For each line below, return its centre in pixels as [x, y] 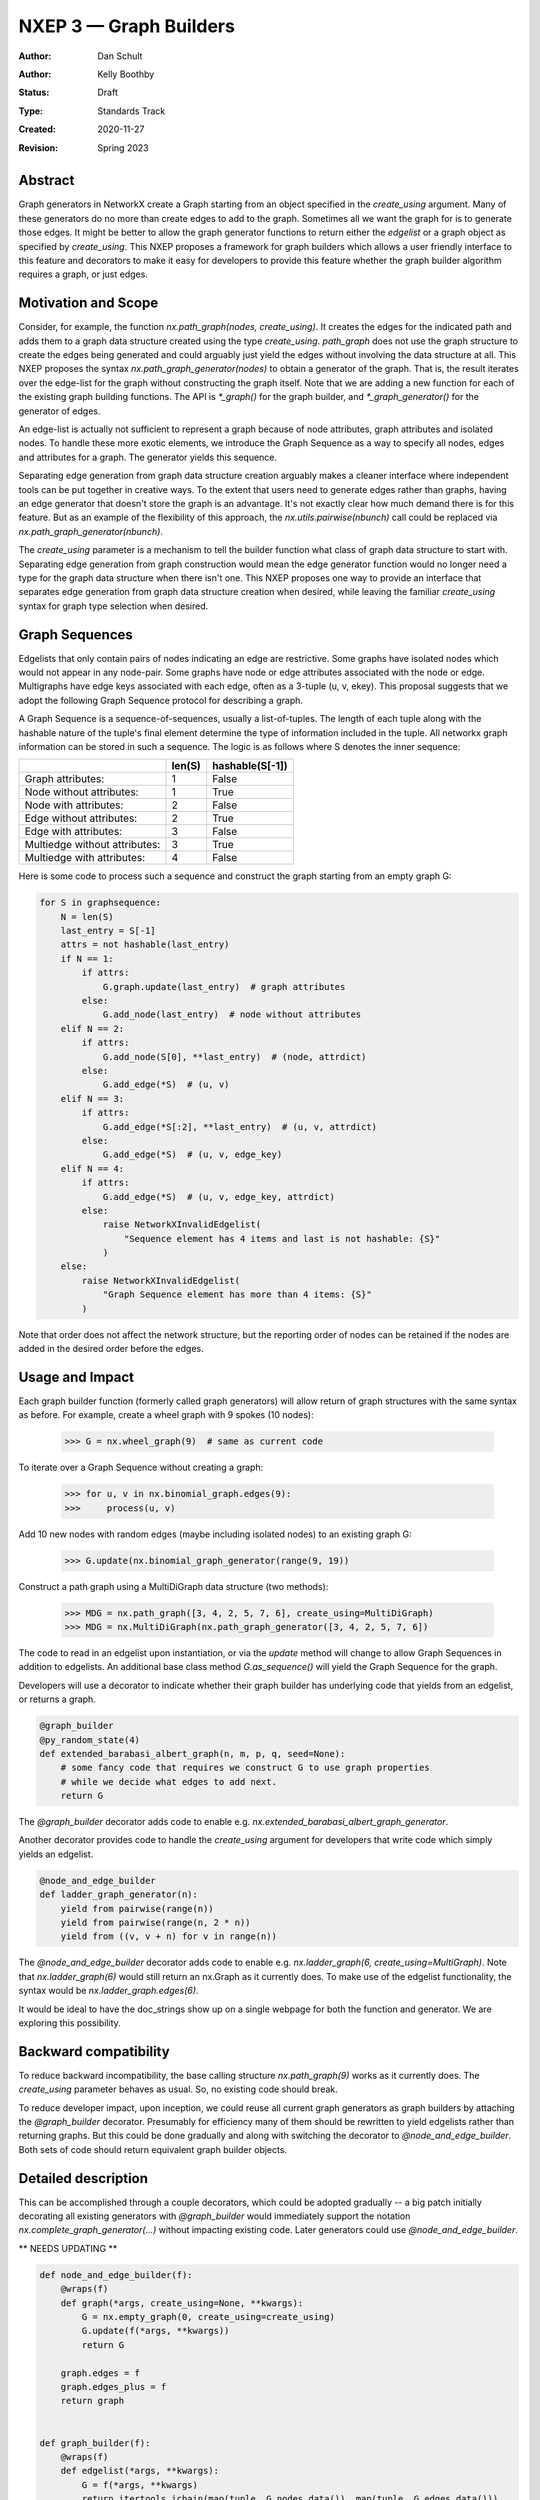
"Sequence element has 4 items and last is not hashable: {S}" [282, 1238]
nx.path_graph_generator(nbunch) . [91, 531]
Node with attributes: [74, 805]
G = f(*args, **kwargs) [140, 2484]
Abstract [46, 180]
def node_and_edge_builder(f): [116, 2274]
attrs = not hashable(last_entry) [145, 944]
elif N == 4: [92, 1168]
